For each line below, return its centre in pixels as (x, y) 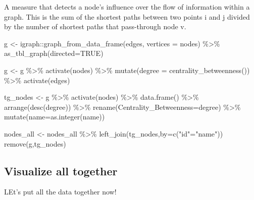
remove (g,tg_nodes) (35, 143)
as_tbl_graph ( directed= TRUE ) (54, 53)
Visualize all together (61, 171)
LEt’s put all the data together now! (60, 192)
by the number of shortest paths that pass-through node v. (95, 26)
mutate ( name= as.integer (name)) (55, 117)
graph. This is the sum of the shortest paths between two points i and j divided (127, 16)
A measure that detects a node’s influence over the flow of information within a (127, 7)
